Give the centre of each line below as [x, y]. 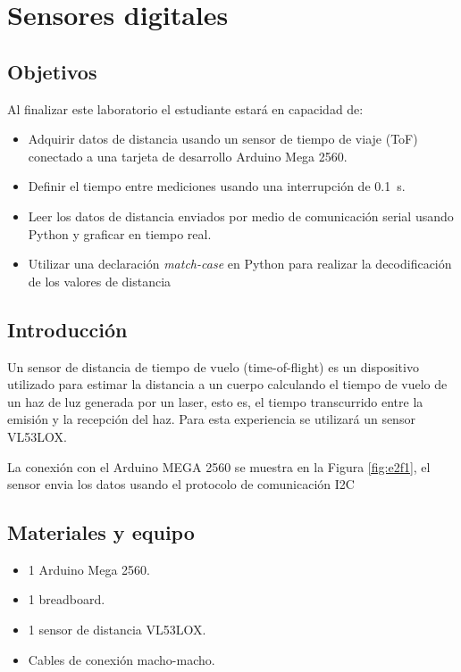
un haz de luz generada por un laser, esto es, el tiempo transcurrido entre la [215, 401]
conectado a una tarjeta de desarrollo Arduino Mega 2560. [188, 156]
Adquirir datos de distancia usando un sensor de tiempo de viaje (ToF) [223, 139]
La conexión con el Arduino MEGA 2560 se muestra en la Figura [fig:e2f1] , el [219, 466]
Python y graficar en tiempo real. [120, 233]
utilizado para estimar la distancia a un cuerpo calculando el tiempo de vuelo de [227, 384]
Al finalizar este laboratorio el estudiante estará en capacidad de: [185, 108]
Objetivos [52, 71]
